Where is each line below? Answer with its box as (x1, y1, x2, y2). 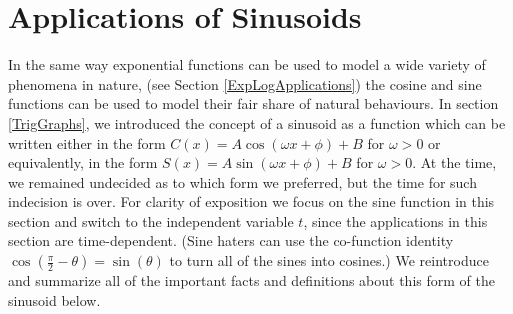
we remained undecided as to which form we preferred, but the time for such (8, 171, 477, 192)
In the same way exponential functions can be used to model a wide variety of (8, 54, 486, 75)
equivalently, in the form (8, 152, 158, 173)
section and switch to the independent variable (8, 210, 294, 231)
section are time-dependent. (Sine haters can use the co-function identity (8, 230, 454, 251)
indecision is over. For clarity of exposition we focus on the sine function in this (8, 191, 495, 212)
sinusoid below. (8, 289, 101, 310)
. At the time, (412, 152, 497, 173)
